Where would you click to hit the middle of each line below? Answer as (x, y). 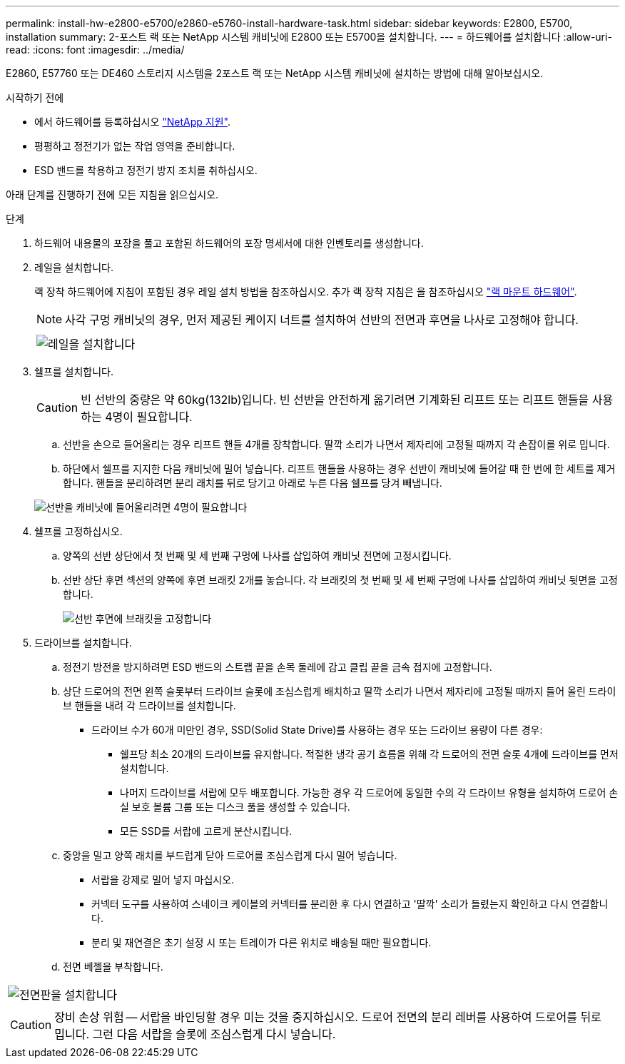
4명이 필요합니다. (149, 417)
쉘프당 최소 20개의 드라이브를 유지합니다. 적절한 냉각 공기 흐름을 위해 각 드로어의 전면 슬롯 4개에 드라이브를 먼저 (369, 754)
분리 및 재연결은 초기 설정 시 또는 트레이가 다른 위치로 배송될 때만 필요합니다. (261, 942)
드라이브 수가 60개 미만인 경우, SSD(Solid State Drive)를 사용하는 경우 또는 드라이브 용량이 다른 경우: (317, 730)
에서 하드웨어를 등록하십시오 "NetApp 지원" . (132, 122)
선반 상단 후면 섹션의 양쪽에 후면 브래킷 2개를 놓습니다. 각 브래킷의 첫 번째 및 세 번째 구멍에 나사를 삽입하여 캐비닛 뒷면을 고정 (340, 580)
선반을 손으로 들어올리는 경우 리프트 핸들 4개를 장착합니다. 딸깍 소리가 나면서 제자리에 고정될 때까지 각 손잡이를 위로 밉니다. (336, 444)
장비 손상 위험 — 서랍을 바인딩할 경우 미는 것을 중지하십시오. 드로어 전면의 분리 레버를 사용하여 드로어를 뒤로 (328, 1017)
